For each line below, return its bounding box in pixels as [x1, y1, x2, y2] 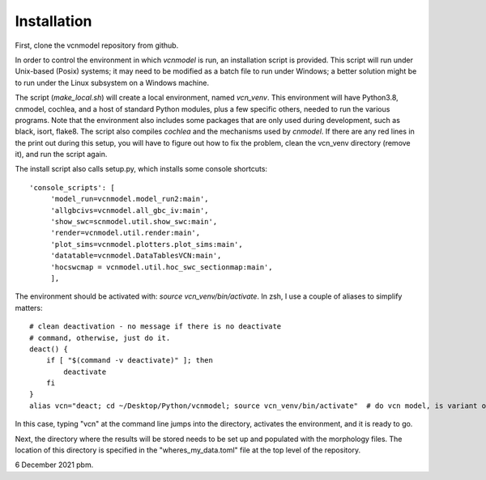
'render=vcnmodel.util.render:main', [50, 228, 201, 238]
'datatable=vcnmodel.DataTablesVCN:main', [50, 251, 222, 261]
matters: [15, 303, 44, 312]
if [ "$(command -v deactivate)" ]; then [45, 356, 214, 365]
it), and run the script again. [15, 150, 108, 159]
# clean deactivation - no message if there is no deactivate [29, 322, 282, 331]
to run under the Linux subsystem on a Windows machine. [15, 78, 210, 87]
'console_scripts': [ [29, 183, 115, 192]
